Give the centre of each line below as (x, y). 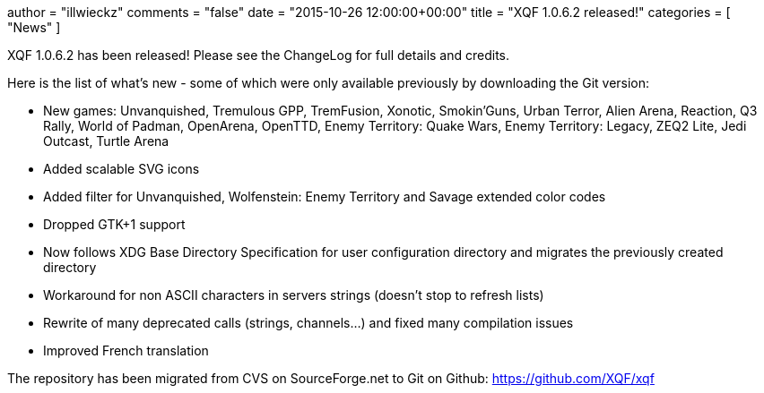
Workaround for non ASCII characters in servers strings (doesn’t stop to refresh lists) (294, 295)
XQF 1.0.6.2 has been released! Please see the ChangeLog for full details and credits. (259, 55)
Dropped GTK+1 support (114, 224)
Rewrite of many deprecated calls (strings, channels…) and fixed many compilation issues (308, 323)
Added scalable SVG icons (122, 169)
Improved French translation (126, 350)
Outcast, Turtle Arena (106, 141)
